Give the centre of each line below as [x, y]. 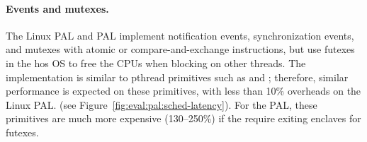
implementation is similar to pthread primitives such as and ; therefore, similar [177, 77]
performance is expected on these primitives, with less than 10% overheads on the [183, 91]
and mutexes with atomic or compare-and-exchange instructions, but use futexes [180, 49]
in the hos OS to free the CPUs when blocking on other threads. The [156, 63]
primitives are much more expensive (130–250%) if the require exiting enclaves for [183, 118]
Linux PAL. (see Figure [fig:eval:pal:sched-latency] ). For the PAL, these [162, 104]
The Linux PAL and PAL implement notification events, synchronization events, [180, 35]
